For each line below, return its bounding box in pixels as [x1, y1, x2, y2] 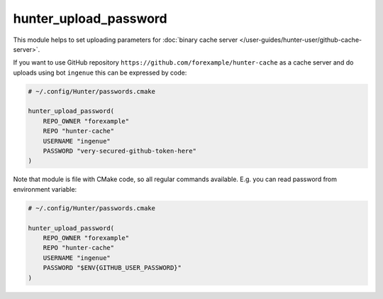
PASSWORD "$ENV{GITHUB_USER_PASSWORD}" [43, 263, 182, 272]
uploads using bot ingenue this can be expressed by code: [13, 68, 187, 77]
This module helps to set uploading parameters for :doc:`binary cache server [13, 36, 238, 44]
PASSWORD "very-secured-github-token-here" [43, 147, 196, 156]
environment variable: [13, 185, 77, 193]
